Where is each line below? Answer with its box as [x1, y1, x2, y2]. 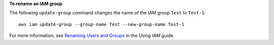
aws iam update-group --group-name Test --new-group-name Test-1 [18, 21, 185, 27]
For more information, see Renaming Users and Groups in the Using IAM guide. [9, 32, 175, 38]
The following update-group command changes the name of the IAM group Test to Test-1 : [9, 10, 206, 16]
